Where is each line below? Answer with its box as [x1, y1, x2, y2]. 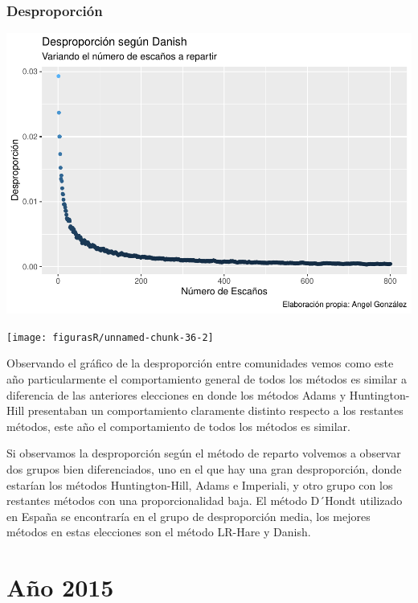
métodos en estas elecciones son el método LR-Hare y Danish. [6, 523, 311, 540]
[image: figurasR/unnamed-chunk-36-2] [6, 331, 214, 343]
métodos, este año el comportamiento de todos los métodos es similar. [6, 417, 350, 434]
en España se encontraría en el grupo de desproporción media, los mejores [6, 507, 371, 524]
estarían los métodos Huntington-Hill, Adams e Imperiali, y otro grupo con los [6, 476, 393, 493]
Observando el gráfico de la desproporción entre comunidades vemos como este [6, 355, 394, 371]
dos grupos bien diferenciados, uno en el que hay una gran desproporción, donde [6, 460, 402, 477]
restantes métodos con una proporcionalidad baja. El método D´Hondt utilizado [6, 492, 403, 509]
